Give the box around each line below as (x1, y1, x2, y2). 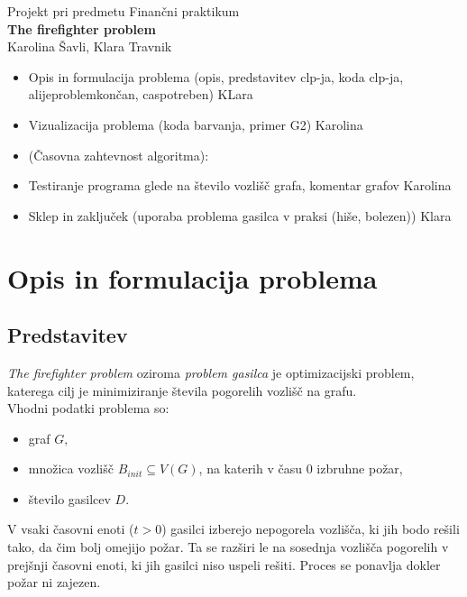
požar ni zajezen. (7, 573, 101, 592)
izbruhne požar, (316, 459, 403, 478)
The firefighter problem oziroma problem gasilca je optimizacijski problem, (7, 363, 415, 381)
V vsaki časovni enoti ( (7, 519, 134, 538)
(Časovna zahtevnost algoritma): (28, 145, 209, 164)
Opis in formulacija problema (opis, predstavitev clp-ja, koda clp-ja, (28, 67, 404, 86)
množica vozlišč (28, 459, 114, 478)
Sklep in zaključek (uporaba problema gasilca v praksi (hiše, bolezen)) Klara (28, 206, 452, 225)
